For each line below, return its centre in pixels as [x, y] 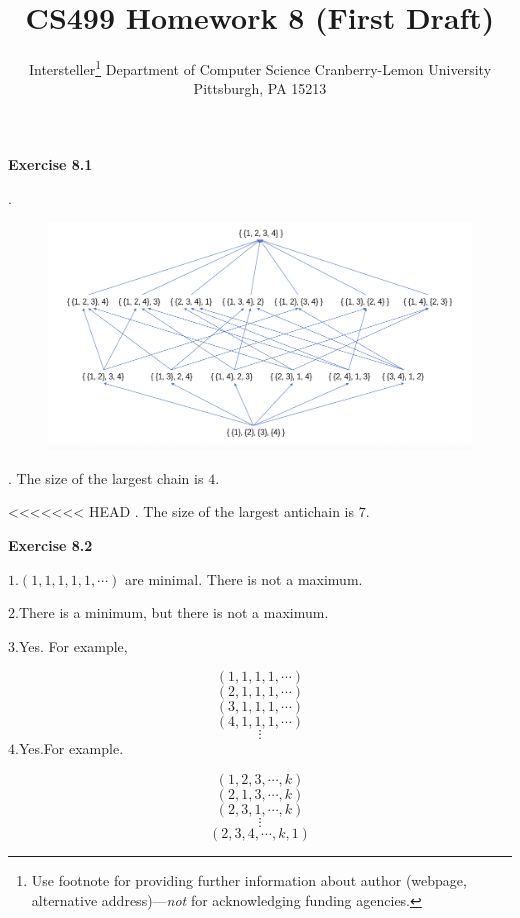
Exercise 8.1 [50, 163]
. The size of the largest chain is [106, 477]
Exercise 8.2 [50, 545]
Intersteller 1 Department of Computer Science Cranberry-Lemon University [260, 67]
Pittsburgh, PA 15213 [260, 88]
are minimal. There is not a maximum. [244, 578]
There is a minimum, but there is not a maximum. [173, 612]
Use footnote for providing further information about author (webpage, [249, 880]
